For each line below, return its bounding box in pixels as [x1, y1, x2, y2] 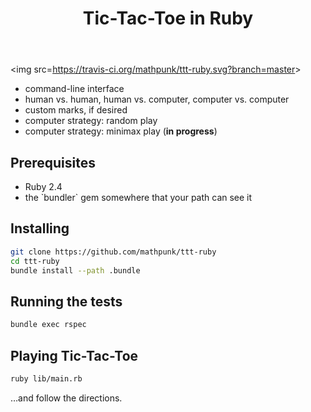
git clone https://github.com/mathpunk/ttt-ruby [10, 247, 217, 257]
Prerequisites [10, 154, 96, 171]
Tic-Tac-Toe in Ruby [82, 7, 254, 30]
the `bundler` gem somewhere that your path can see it [24, 192, 253, 203]
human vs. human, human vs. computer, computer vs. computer [24, 93, 290, 106]
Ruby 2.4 [24, 181, 63, 192]
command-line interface [24, 83, 125, 95]
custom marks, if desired [24, 104, 128, 116]
